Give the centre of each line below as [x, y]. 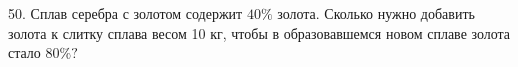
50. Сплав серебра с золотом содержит [125, 13]
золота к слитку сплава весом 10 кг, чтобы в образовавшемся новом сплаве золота [259, 32]
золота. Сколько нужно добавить [376, 13]
